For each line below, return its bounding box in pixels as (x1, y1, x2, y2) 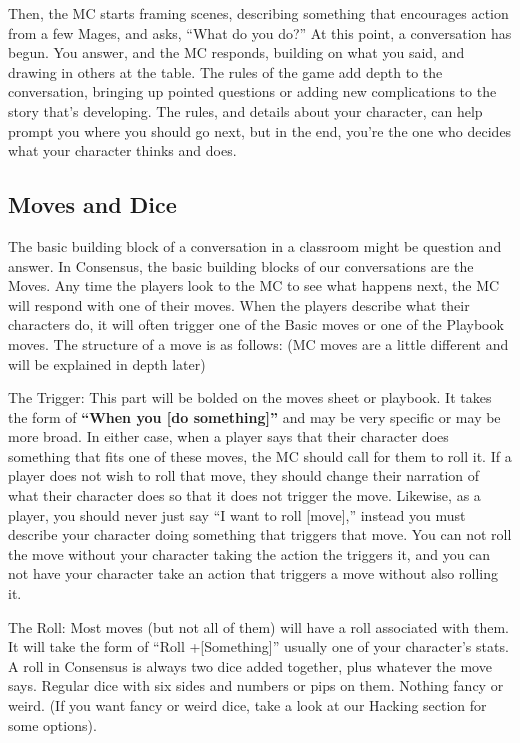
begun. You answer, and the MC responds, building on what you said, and (8, 42, 465, 63)
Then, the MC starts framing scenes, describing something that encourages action (8, 3, 509, 23)
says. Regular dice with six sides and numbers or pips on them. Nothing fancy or (8, 675, 504, 696)
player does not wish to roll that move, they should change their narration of (8, 465, 480, 486)
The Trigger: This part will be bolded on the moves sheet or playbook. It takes (8, 387, 492, 408)
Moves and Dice (8, 189, 177, 220)
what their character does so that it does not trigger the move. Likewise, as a (8, 485, 481, 506)
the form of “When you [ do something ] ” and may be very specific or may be (8, 406, 501, 427)
